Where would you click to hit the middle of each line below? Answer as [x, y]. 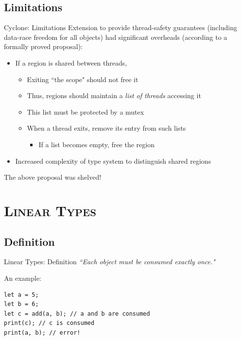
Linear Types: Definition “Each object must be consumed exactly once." [110, 262]
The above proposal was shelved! [53, 177]
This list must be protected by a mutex [86, 111]
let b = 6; [21, 304]
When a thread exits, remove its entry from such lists [106, 128]
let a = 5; [21, 295]
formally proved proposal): [43, 46]
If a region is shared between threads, [71, 62]
